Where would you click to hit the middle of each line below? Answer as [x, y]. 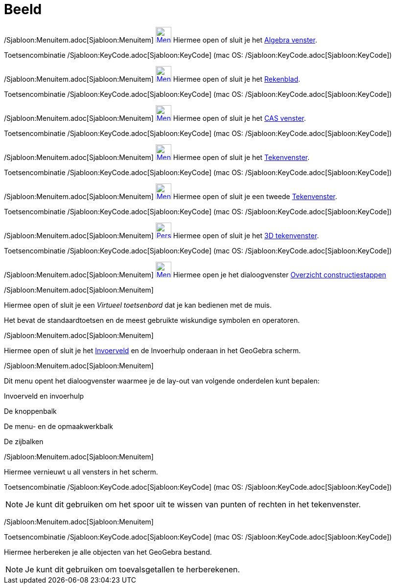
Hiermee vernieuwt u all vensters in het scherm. [81, 472]
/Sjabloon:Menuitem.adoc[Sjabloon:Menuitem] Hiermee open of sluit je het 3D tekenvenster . [162, 235]
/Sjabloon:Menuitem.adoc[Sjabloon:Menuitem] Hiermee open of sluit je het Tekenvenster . [157, 157]
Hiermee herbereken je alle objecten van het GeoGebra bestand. [108, 552]
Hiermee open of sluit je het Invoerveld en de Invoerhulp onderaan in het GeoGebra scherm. [152, 350]
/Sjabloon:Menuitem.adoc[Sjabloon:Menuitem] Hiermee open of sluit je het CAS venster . [155, 118]
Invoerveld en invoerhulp [44, 396]
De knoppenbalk [30, 411]
